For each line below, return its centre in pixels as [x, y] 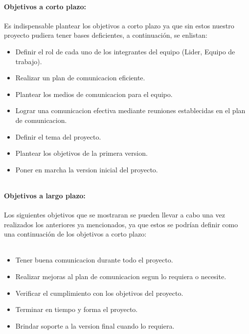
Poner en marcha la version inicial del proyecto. [87, 169]
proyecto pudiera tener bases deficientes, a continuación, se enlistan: [106, 35]
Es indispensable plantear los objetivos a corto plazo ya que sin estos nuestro [119, 25]
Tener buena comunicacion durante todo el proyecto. [94, 260]
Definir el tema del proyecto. [58, 136]
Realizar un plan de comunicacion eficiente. [80, 78]
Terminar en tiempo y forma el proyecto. [77, 309]
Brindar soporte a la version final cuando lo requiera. [95, 325]
